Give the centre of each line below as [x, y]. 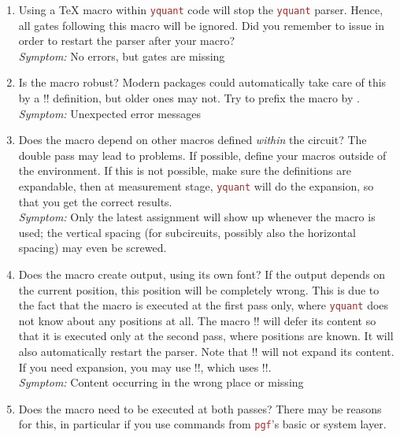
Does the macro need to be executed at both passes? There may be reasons [200, 408]
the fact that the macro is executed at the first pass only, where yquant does [204, 305]
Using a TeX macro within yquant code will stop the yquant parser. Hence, [201, 9]
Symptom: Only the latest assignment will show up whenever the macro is [197, 217]
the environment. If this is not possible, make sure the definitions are [185, 170]
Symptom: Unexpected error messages [109, 113]
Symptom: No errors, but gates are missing [122, 56]
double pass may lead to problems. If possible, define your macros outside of [202, 155]
